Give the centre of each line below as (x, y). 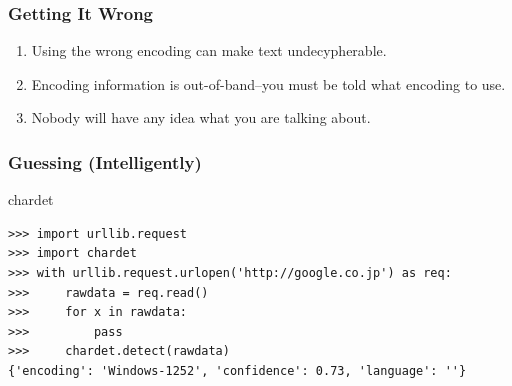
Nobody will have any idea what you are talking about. (201, 117)
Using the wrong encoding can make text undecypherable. (209, 50)
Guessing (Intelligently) (105, 161)
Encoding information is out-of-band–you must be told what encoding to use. (268, 83)
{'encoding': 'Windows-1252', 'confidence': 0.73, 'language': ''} (237, 370)
